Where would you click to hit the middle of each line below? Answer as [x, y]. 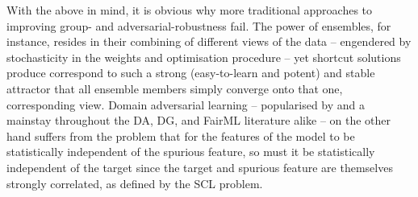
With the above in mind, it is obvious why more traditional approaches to [190, 10]
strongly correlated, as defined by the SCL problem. [135, 183]
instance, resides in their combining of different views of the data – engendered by [209, 41]
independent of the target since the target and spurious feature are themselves [200, 167]
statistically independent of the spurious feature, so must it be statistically [191, 152]
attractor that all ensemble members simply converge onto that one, [175, 88]
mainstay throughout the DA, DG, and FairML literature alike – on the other [199, 120]
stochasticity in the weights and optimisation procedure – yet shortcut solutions [204, 57]
